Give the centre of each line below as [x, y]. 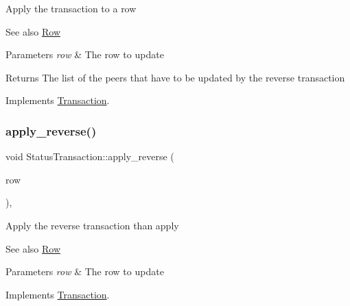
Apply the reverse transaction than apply [92, 225]
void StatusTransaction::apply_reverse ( [90, 156]
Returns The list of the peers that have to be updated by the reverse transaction [175, 77]
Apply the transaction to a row [71, 8]
